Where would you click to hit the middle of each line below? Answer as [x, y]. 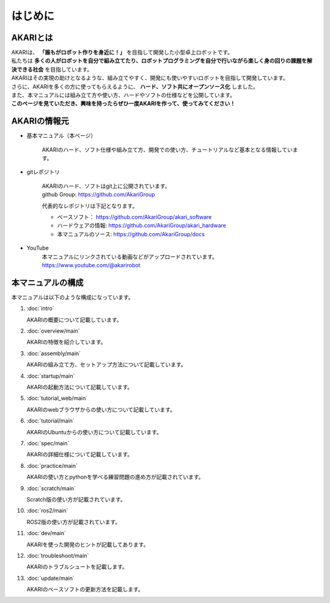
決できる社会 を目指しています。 [52, 69]
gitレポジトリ [43, 172]
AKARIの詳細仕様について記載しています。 [80, 454]
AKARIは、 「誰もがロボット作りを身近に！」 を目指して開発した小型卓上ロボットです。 [122, 53]
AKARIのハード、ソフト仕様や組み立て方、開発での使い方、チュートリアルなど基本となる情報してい [167, 149]
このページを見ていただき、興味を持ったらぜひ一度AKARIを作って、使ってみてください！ [123, 103]
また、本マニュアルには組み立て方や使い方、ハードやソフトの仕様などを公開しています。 [123, 95]
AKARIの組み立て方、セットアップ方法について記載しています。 [106, 364]
